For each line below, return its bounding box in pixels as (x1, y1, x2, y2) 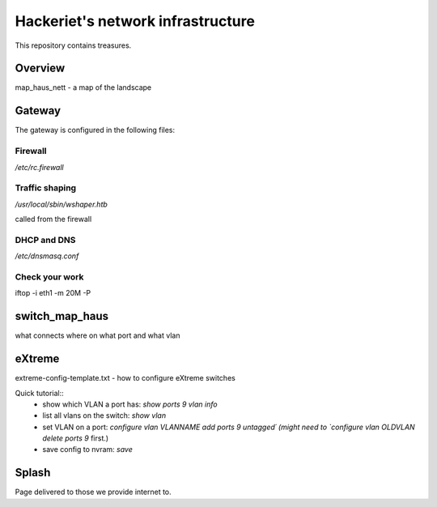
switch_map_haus (15, 309, 109, 323)
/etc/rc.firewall (15, 162, 64, 172)
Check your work (15, 271, 84, 283)
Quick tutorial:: (15, 388, 64, 398)
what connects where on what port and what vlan (15, 330, 180, 340)
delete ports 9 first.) (42, 433, 109, 443)
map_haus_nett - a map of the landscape (15, 83, 152, 92)
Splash (15, 466, 51, 479)
